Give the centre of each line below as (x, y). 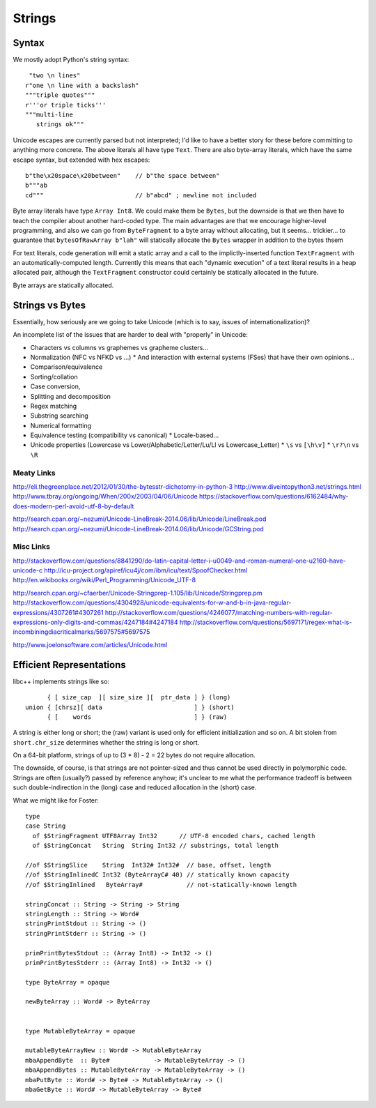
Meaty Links (34, 473)
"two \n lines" (55, 76)
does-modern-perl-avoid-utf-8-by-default (73, 506)
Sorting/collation (54, 377)
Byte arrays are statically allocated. (63, 285)
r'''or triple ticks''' (66, 105)
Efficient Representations (70, 665)
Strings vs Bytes (49, 305)
